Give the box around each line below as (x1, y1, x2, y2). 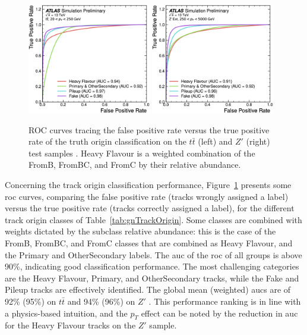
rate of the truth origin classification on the (29, 135, 186, 148)
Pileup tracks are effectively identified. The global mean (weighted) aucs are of (5, 283, 291, 296)
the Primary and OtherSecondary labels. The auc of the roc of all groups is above (5, 248, 302, 261)
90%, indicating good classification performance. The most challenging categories (5, 260, 299, 273)
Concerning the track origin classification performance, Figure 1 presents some (5, 179, 292, 191)
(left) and (198, 135, 233, 148)
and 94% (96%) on (67, 295, 135, 307)
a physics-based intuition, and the (5, 306, 128, 319)
